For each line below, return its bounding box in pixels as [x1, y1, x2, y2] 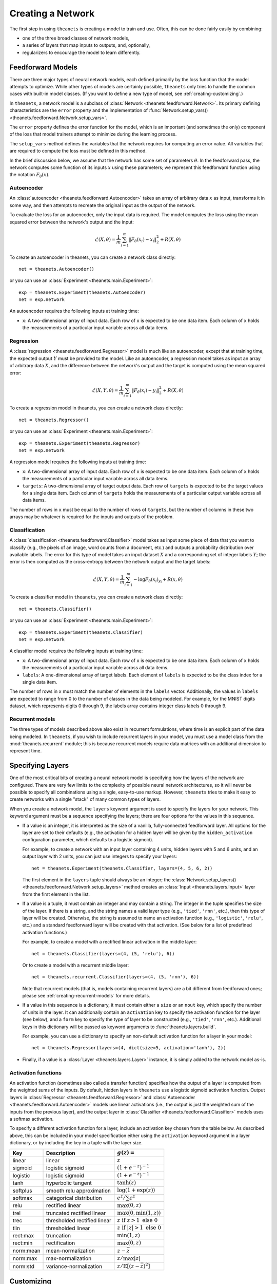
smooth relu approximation [46, 1187, 111, 1194]
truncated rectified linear [46, 1210, 106, 1217]
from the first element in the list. [22, 891, 90, 897]
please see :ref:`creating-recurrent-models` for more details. [22, 993, 151, 999]
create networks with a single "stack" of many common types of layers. [9, 796, 161, 802]
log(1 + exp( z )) [117, 1187, 155, 1194]
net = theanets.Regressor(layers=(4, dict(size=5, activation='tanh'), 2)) [31, 1045, 226, 1051]
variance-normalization [46, 1262, 103, 1270]
